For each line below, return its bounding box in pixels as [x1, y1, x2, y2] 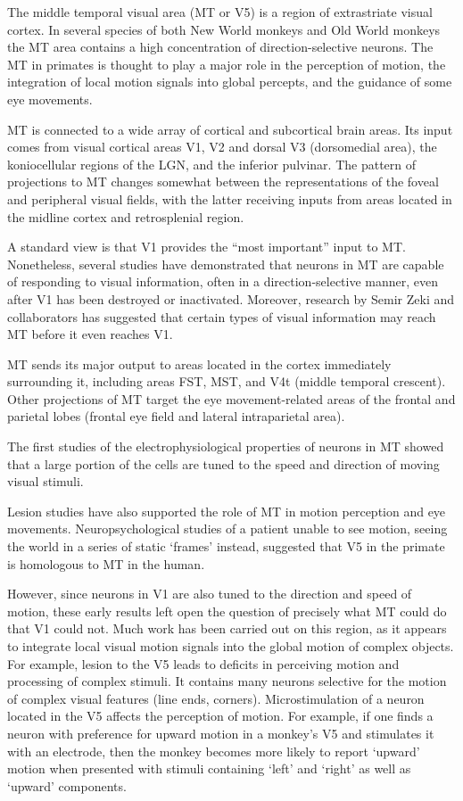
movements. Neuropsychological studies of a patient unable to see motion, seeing [7, 519, 448, 538]
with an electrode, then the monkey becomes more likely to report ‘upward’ [7, 741, 420, 760]
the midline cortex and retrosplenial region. [7, 207, 244, 226]
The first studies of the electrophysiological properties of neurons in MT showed [7, 437, 444, 456]
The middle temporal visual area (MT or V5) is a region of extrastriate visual [7, 3, 433, 21]
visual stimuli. [7, 472, 84, 491]
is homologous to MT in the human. [7, 554, 205, 573]
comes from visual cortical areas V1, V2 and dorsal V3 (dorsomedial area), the [7, 137, 437, 156]
